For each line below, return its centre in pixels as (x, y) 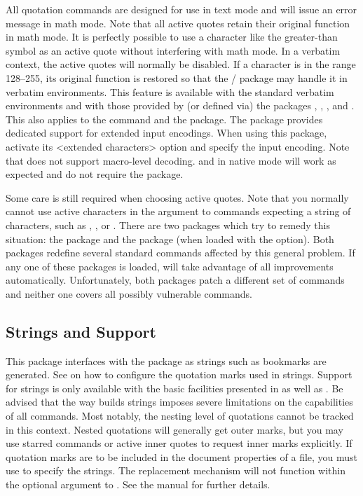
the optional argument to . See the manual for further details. (138, 484)
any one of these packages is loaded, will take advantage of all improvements (170, 266)
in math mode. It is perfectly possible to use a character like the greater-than (172, 37)
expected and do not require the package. (95, 174)
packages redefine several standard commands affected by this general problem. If (180, 253)
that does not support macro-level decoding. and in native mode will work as (171, 160)
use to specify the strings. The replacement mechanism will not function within (176, 470)
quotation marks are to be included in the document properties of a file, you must (182, 456)
